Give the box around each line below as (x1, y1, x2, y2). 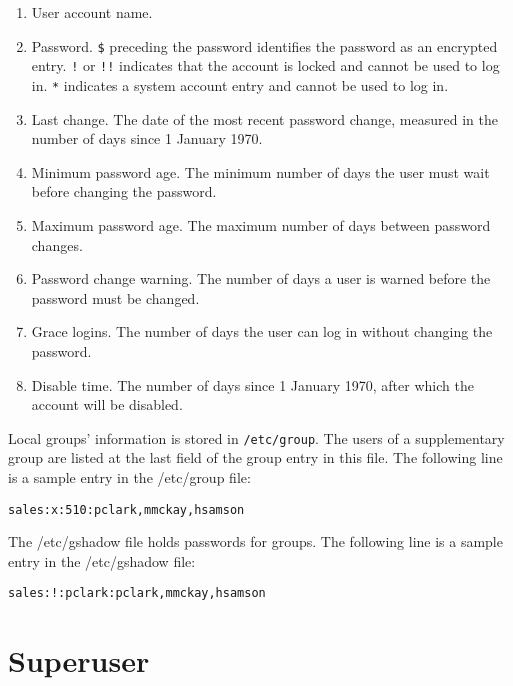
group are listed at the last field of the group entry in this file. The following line (8, 447, 503, 468)
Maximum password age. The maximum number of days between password (31, 214, 491, 235)
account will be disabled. (31, 394, 183, 415)
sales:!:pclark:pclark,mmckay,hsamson (8, 586, 266, 601)
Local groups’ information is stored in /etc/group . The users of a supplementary (8, 427, 505, 448)
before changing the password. (31, 181, 217, 202)
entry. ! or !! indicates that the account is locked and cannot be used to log (31, 55, 500, 76)
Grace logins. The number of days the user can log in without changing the (31, 321, 493, 342)
